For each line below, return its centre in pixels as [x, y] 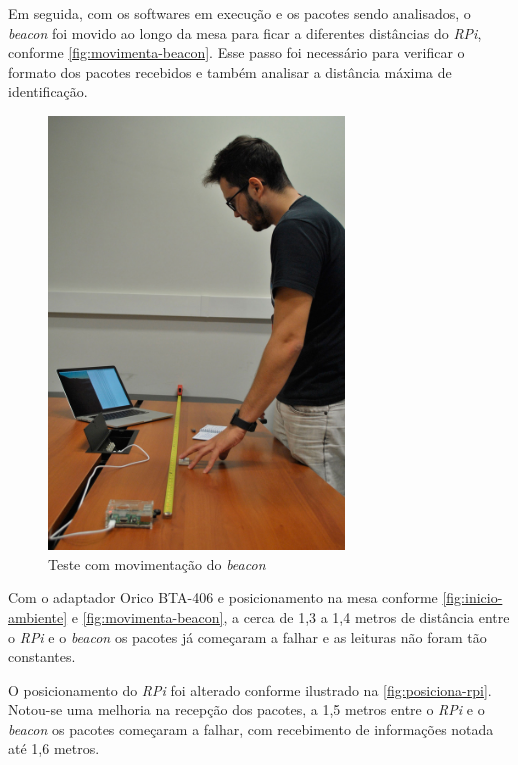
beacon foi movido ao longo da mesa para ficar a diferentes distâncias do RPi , [245, 32]
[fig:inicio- [472, 597]
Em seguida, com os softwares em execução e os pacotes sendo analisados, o [239, 13]
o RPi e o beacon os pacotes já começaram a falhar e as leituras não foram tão [247, 636]
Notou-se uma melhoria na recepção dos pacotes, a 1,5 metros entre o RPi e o [246, 709]
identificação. [48, 91]
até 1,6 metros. [54, 748]
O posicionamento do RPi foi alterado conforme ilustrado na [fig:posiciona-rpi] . [250, 689]
